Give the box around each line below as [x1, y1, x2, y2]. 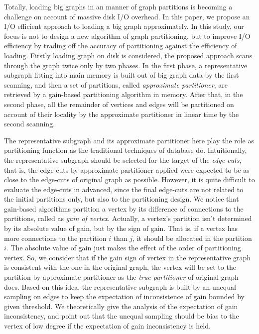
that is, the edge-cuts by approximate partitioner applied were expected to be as [4, 164, 250, 175]
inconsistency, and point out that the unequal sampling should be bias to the [4, 311, 239, 321]
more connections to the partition [4, 232, 107, 243]
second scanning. [4, 118, 55, 129]
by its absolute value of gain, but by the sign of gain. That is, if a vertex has [4, 223, 238, 233]
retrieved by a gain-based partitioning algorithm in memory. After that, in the [4, 89, 243, 100]
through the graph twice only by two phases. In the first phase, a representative [4, 60, 248, 70]
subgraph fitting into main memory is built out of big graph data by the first [4, 70, 239, 80]
